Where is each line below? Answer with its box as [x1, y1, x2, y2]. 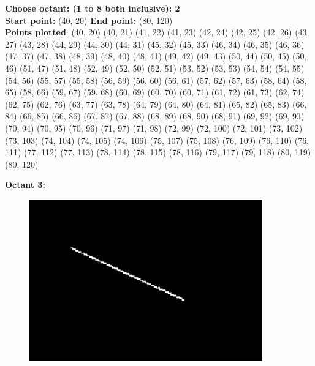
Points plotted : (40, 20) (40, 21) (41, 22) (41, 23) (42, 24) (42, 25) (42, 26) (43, [5, 26, 309, 39]
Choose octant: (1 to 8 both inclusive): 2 [5, 2, 180, 14]
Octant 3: [5, 178, 45, 191]
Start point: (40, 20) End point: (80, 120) [5, 13, 173, 26]
